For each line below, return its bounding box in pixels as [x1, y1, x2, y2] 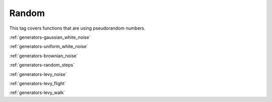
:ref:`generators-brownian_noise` [9, 53, 78, 59]
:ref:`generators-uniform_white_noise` [9, 43, 88, 50]
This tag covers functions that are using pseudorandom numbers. [9, 25, 146, 31]
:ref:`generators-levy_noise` [9, 71, 67, 77]
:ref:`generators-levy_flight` [9, 80, 66, 86]
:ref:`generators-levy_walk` [9, 89, 65, 95]
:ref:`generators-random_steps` [9, 62, 75, 68]
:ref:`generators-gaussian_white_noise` [9, 34, 91, 40]
